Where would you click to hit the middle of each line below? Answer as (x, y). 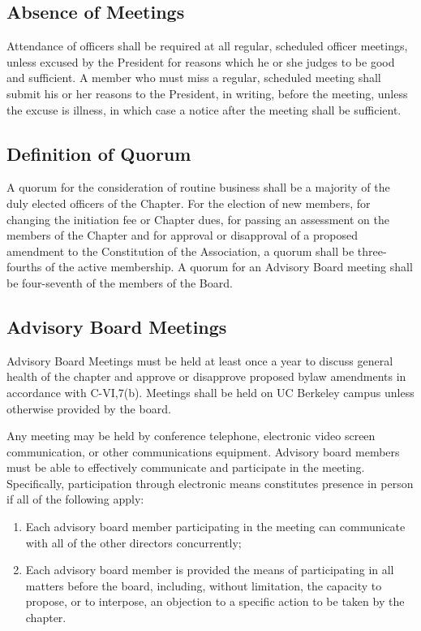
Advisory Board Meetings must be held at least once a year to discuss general (200, 360)
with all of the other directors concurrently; (133, 542)
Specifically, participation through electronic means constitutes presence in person (210, 483)
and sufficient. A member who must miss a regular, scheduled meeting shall (194, 78)
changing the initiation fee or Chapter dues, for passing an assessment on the (198, 219)
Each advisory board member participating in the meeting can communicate (215, 527)
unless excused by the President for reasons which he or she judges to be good (201, 61)
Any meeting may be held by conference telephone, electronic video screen (191, 436)
